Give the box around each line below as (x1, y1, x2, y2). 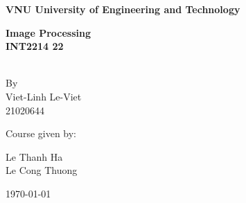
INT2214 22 (6, 39, 64, 53)
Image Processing (6, 25, 91, 39)
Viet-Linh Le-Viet (6, 89, 82, 103)
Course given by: (6, 126, 77, 141)
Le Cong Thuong (6, 163, 78, 177)
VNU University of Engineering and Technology (6, 2, 240, 16)
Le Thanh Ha (6, 149, 63, 164)
